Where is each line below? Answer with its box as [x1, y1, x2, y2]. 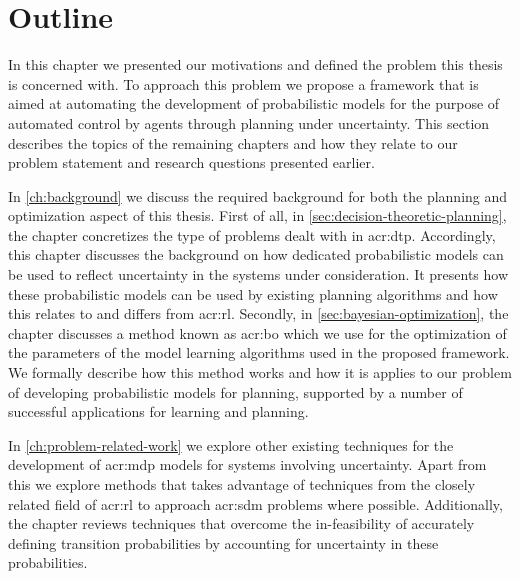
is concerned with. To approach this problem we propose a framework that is [8, 73, 479, 94]
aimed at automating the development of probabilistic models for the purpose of [8, 93, 500, 114]
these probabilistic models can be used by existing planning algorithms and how [8, 283, 498, 304]
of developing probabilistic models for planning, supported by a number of [8, 381, 463, 402]
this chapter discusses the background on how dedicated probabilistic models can [8, 244, 504, 265]
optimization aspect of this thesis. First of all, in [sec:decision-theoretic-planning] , [8, 205, 507, 226]
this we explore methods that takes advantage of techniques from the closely [8, 474, 476, 494]
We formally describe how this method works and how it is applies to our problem [8, 362, 512, 383]
